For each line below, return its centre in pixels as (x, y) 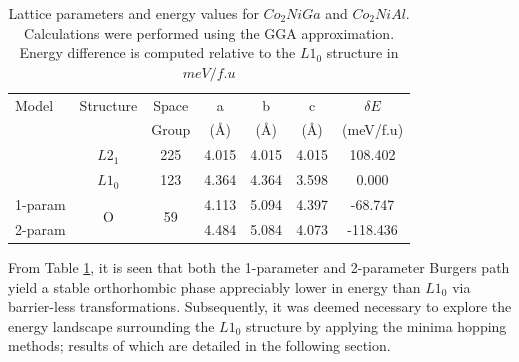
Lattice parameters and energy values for (133, 13)
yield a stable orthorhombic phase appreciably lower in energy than (214, 286)
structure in (362, 52)
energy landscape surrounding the (111, 325)
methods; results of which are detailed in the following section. (199, 345)
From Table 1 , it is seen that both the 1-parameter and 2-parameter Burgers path (259, 266)
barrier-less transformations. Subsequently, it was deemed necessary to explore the (260, 306)
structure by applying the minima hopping (376, 325)
